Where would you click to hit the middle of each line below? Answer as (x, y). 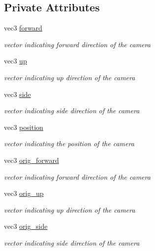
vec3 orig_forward (31, 160)
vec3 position (24, 127)
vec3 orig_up (24, 193)
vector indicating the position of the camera (69, 143)
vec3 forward (23, 28)
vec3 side (17, 94)
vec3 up (15, 61)
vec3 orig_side (26, 226)
